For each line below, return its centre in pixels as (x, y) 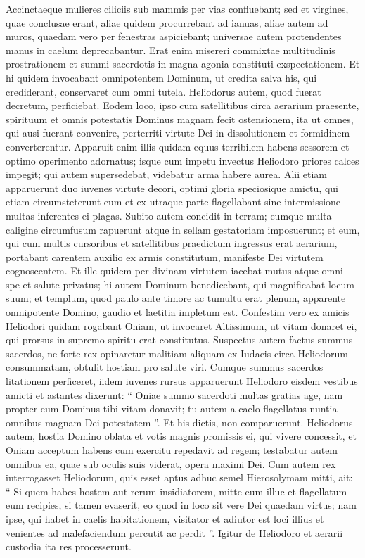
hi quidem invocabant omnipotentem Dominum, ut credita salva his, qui (161, 77)
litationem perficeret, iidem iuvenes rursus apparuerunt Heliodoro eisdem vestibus (182, 381)
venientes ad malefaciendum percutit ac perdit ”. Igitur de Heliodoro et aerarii (174, 532)
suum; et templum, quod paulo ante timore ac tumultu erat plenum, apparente (176, 298)
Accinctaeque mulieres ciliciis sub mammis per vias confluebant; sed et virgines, (177, 8)
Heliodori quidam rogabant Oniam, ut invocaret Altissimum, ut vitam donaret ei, (181, 325)
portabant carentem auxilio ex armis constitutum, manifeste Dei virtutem (165, 256)
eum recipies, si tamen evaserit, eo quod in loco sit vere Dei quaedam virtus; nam (181, 505)
